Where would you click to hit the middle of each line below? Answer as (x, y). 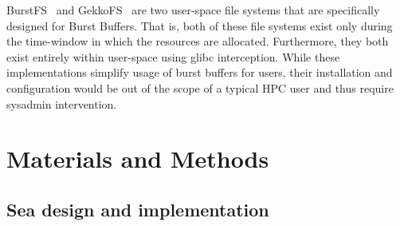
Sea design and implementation (138, 209)
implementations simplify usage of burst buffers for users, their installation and (200, 72)
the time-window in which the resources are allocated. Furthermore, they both (198, 41)
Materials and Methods (138, 159)
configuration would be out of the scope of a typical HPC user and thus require (200, 87)
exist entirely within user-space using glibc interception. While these (173, 56)
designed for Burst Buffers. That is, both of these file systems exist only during (200, 25)
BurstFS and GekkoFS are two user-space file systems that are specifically (193, 10)
